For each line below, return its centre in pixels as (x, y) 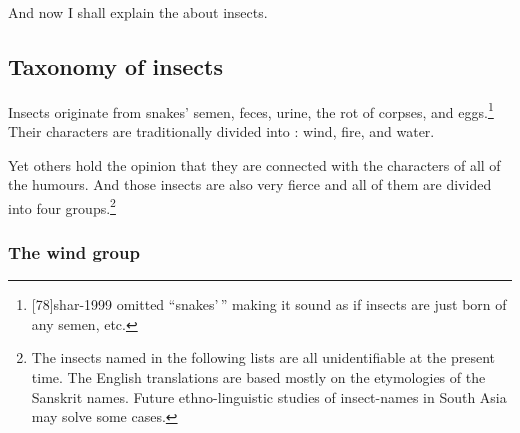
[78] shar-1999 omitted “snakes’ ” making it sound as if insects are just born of (269, 304)
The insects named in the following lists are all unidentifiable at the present (263, 357)
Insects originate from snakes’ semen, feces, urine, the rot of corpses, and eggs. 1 (251, 110)
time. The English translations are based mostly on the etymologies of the (258, 377)
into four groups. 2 (62, 206)
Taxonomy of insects (115, 65)
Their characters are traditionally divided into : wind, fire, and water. (221, 131)
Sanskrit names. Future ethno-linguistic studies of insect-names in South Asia (269, 396)
